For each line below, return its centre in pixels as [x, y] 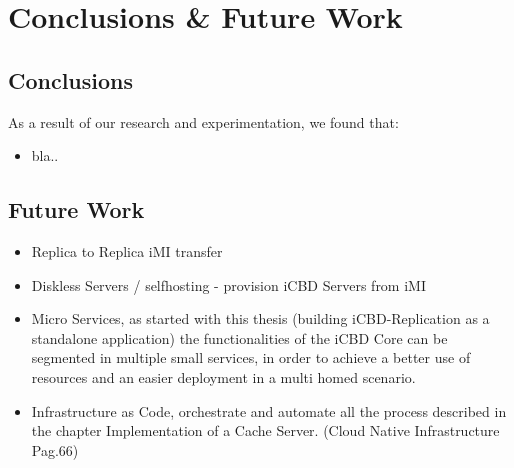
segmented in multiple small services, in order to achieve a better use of [251, 357]
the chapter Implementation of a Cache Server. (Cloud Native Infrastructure [265, 430]
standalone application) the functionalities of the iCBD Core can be [239, 337]
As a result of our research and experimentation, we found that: [203, 121]
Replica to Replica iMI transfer [127, 250]
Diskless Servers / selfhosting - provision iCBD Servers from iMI [228, 284]
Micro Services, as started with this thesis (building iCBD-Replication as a [260, 318]
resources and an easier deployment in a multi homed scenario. [223, 376]
